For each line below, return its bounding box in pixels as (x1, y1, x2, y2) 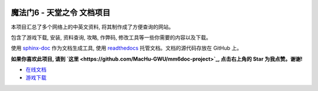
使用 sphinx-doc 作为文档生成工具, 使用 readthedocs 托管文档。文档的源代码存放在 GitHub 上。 (11, 44, 243, 52)
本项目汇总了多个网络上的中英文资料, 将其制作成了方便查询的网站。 (11, 23, 174, 30)
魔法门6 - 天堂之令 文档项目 (11, 8, 111, 17)
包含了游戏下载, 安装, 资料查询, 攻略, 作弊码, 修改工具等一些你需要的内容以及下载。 (11, 34, 211, 41)
